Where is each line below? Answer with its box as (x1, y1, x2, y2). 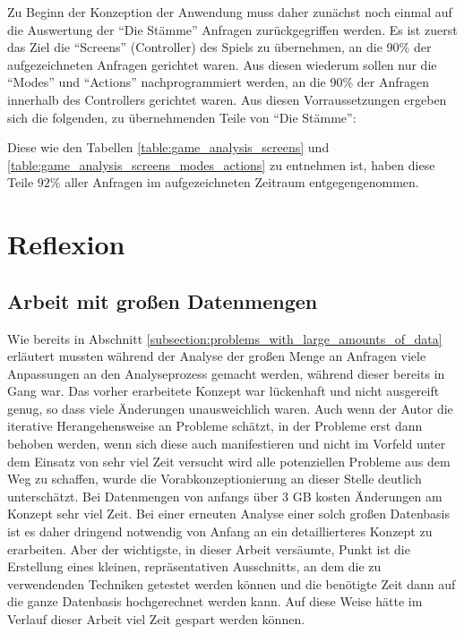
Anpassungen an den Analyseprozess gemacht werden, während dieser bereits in (7, 364, 445, 382)
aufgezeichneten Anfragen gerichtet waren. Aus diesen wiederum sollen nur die (7, 55, 437, 73)
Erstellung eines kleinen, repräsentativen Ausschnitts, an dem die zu (7, 557, 382, 576)
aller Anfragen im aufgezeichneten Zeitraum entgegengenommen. (64, 173, 419, 192)
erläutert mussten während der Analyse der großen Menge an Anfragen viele (7, 347, 426, 365)
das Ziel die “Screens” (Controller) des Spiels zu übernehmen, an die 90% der (7, 38, 432, 56)
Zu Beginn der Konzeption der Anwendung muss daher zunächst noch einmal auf (7, 3, 452, 21)
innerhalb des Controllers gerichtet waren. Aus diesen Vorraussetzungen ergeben (7, 90, 447, 108)
